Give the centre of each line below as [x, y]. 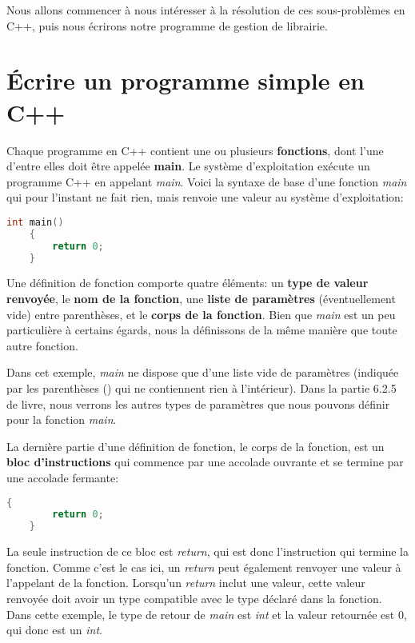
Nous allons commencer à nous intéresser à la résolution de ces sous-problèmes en [206, 10]
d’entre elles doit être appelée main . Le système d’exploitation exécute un [188, 166]
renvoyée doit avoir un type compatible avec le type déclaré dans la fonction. [194, 598]
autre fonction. [42, 345]
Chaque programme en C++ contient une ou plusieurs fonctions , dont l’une [195, 150]
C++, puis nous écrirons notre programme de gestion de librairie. [167, 25]
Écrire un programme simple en [186, 80]
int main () [35, 222]
